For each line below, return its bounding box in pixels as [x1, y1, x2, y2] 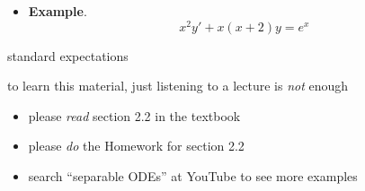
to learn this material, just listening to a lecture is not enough [7, 76, 349, 95]
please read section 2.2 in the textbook [28, 106, 241, 125]
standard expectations [7, 46, 129, 65]
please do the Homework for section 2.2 [28, 136, 245, 155]
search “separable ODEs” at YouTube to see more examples [28, 167, 358, 186]
